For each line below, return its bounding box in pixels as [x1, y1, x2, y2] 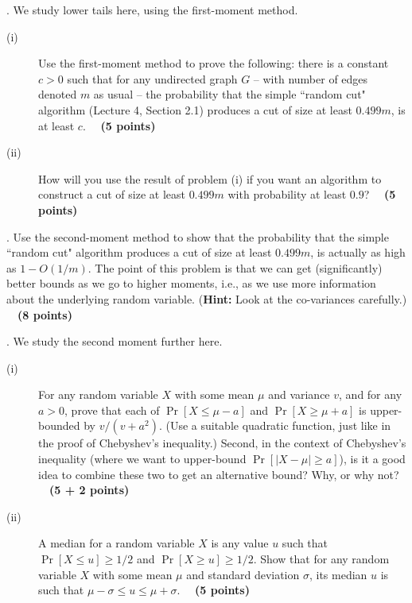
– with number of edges [253, 70, 368, 87]
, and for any [339, 386, 402, 403]
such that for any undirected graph [67, 70, 238, 87]
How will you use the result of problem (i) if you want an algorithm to [38, 170, 382, 187]
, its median [309, 566, 367, 582]
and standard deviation [186, 566, 300, 582]
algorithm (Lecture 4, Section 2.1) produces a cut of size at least [38, 101, 352, 118]
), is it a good [339, 450, 406, 467]
